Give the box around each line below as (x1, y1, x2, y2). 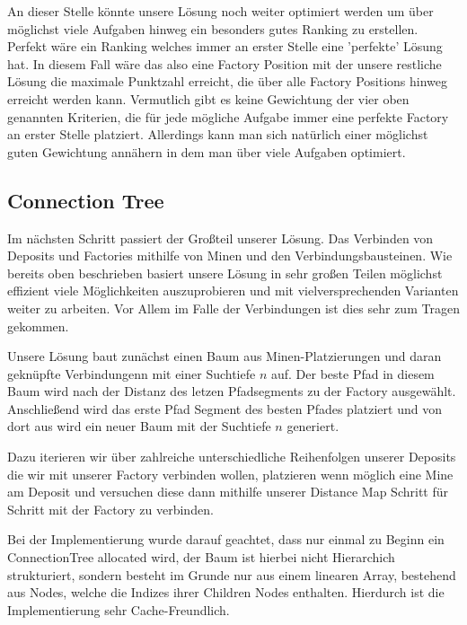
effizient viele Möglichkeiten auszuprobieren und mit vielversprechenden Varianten (7, 281, 459, 300)
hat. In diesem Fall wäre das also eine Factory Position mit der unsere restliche (7, 54, 442, 73)
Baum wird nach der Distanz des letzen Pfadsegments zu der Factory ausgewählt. (7, 382, 456, 401)
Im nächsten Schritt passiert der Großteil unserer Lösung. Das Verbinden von (7, 228, 434, 247)
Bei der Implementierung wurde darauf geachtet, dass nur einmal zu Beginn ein (7, 530, 445, 549)
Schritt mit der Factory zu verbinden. (7, 499, 214, 518)
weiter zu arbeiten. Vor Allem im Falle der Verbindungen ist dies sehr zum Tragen (7, 298, 460, 317)
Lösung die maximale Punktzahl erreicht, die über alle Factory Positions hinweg (7, 72, 448, 91)
